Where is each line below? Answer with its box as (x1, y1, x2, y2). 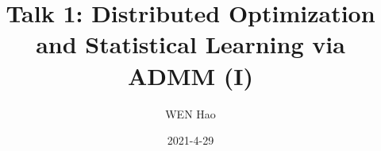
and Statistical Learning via (36, 28, 345, 60)
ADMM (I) (127, 59, 254, 91)
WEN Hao (165, 105, 216, 122)
